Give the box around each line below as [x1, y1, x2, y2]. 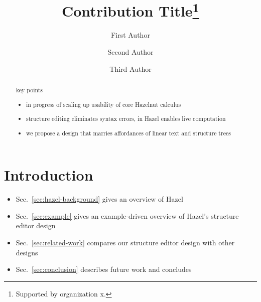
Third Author [109, 63, 152, 74]
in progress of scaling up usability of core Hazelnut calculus [26, 100, 181, 108]
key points [16, 86, 43, 94]
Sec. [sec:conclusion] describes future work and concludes [16, 264, 192, 274]
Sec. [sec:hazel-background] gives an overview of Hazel [16, 194, 183, 204]
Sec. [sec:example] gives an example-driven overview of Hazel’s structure [16, 210, 239, 221]
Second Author [107, 47, 154, 57]
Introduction [4, 165, 93, 185]
